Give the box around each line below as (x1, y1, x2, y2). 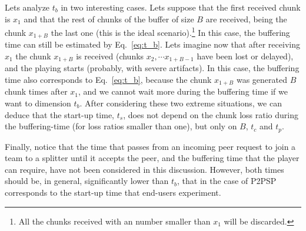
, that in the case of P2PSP (177, 175, 277, 187)
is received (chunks (76, 49, 144, 62)
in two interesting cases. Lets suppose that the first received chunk (61, 1, 301, 13)
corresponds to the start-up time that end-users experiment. (5, 186, 221, 198)
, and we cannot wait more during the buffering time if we (78, 85, 288, 98)
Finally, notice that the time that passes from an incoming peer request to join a (5, 140, 296, 152)
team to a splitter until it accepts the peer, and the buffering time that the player (5, 152, 300, 164)
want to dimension (5, 96, 71, 109)
